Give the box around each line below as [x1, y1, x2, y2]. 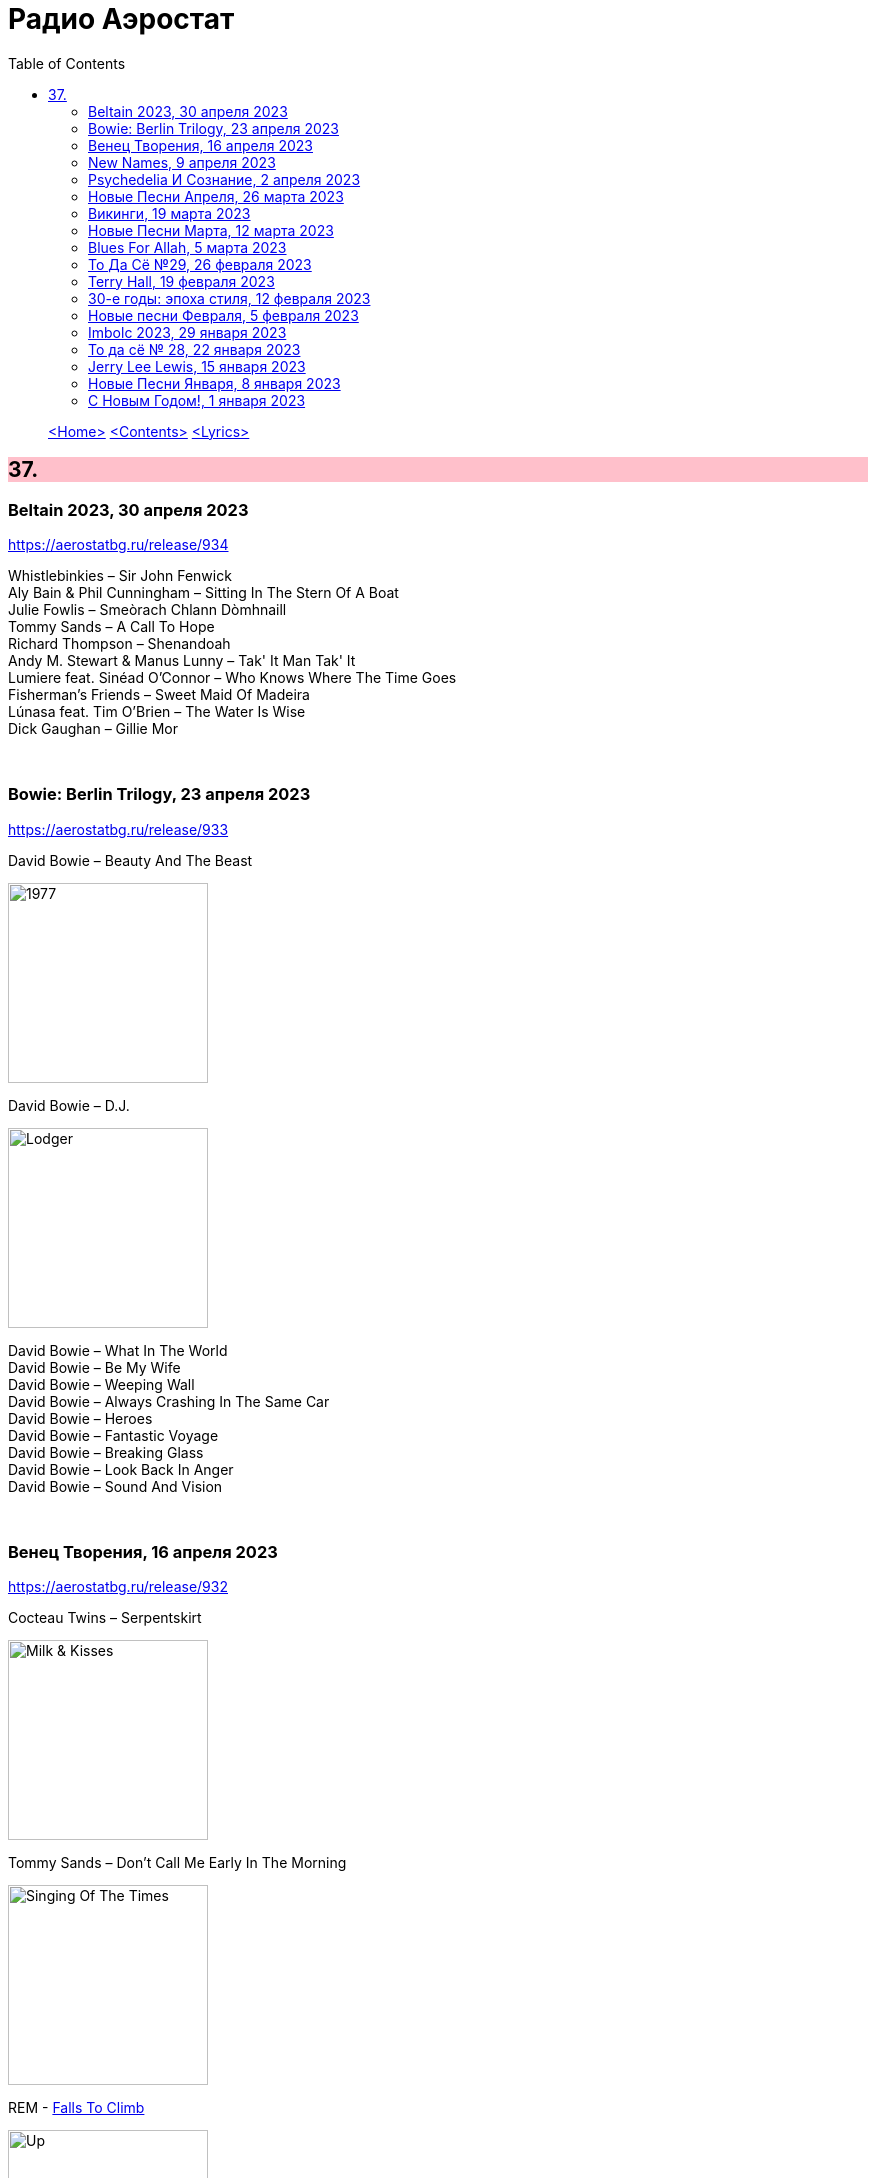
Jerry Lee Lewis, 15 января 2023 [88, 357, 306, 375]
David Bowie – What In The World [8, 1341, 228, 1359]
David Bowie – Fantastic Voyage [8, 1426, 219, 1444]
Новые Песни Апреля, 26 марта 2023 [88, 187, 344, 205]
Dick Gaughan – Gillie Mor [8, 719, 178, 737]
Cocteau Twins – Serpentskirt [8, 1609, 202, 1627]
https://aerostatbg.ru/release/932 [8, 1578, 228, 1596]
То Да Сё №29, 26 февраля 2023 [88, 255, 312, 273]
